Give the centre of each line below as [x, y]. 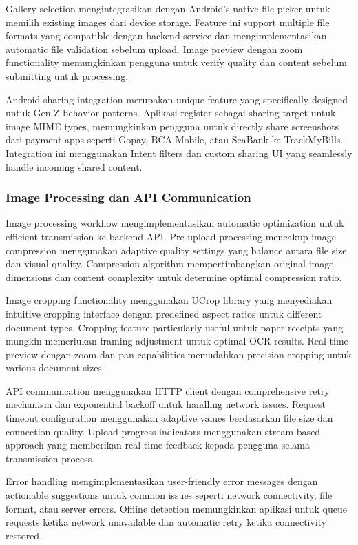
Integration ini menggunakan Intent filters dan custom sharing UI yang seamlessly [179, 153]
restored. [24, 535]
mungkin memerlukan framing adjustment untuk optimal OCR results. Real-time [177, 341]
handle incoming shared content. [74, 166]
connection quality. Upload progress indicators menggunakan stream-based [163, 431]
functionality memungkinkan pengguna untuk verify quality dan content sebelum [177, 62]
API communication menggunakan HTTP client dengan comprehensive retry [168, 390]
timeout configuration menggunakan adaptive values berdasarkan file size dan [169, 418]
